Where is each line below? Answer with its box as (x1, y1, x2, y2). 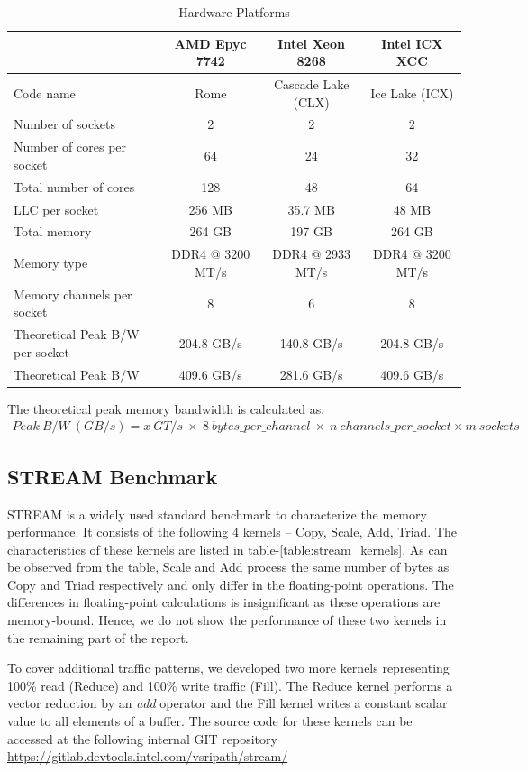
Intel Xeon (277, 33, 345, 52)
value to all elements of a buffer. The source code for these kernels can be (7, 712, 413, 731)
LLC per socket (14, 199, 99, 218)
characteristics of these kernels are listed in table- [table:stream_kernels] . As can (7, 539, 448, 558)
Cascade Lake (273, 75, 350, 94)
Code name (14, 83, 76, 102)
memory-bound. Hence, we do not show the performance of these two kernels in (7, 611, 447, 630)
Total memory (14, 222, 92, 241)
